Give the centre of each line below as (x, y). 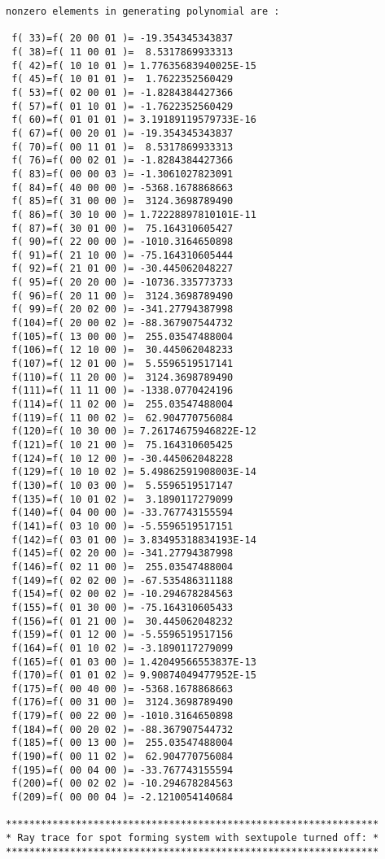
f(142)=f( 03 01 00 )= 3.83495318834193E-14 (134, 540)
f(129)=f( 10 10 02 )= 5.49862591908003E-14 (134, 472)
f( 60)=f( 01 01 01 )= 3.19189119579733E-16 (134, 120)
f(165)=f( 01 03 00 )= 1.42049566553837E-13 (134, 662)
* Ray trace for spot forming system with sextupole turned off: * (192, 838)
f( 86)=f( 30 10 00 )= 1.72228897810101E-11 (134, 214)
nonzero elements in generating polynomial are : (143, 11)
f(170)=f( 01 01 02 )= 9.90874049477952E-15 (134, 676)
